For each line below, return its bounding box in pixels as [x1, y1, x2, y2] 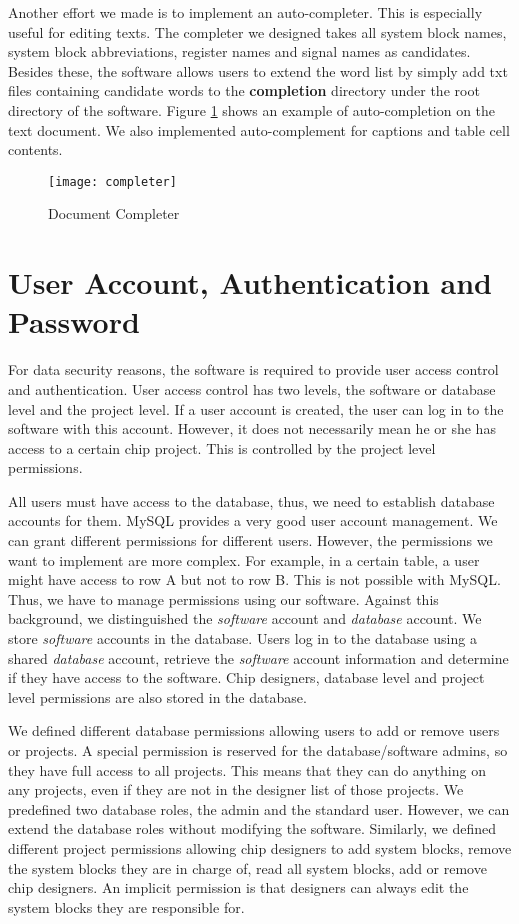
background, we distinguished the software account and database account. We [8, 608, 482, 629]
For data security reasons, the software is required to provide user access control [8, 359, 499, 380]
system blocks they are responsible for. [8, 896, 245, 917]
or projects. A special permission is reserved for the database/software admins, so [8, 740, 508, 760]
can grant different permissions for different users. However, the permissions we [8, 530, 493, 551]
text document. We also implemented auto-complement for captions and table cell [8, 119, 510, 140]
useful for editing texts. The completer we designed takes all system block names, [8, 21, 507, 42]
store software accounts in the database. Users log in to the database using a [8, 628, 477, 649]
